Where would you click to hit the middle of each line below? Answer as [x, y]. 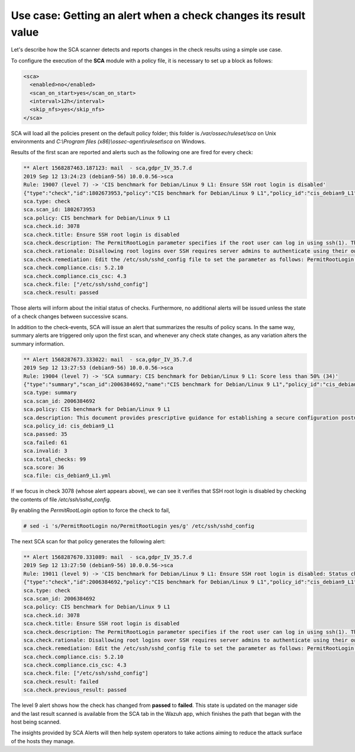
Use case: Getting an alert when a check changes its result [158, 15]
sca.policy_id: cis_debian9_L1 [69, 426]
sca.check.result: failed [61, 681]
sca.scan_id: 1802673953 [59, 210]
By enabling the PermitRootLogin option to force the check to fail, [91, 511]
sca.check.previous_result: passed [75, 690]
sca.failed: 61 [45, 442]
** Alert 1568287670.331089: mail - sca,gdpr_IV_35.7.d [108, 557]
